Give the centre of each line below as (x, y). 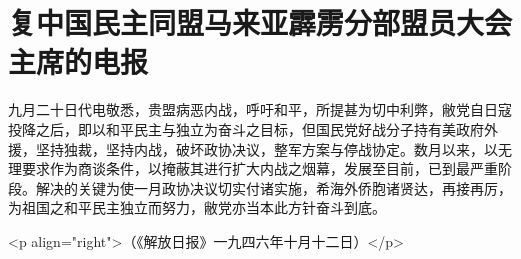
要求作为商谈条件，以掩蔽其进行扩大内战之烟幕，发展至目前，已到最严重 (259, 168)
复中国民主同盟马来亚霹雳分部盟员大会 (260, 22)
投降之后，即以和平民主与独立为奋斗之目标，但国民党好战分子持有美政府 (246, 128)
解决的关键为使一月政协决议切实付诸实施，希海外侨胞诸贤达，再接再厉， (273, 187)
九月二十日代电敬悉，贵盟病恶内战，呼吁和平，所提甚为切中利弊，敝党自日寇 (260, 109)
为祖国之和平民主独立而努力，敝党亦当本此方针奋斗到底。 (197, 207)
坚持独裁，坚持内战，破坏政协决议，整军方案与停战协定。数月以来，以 (266, 148)
